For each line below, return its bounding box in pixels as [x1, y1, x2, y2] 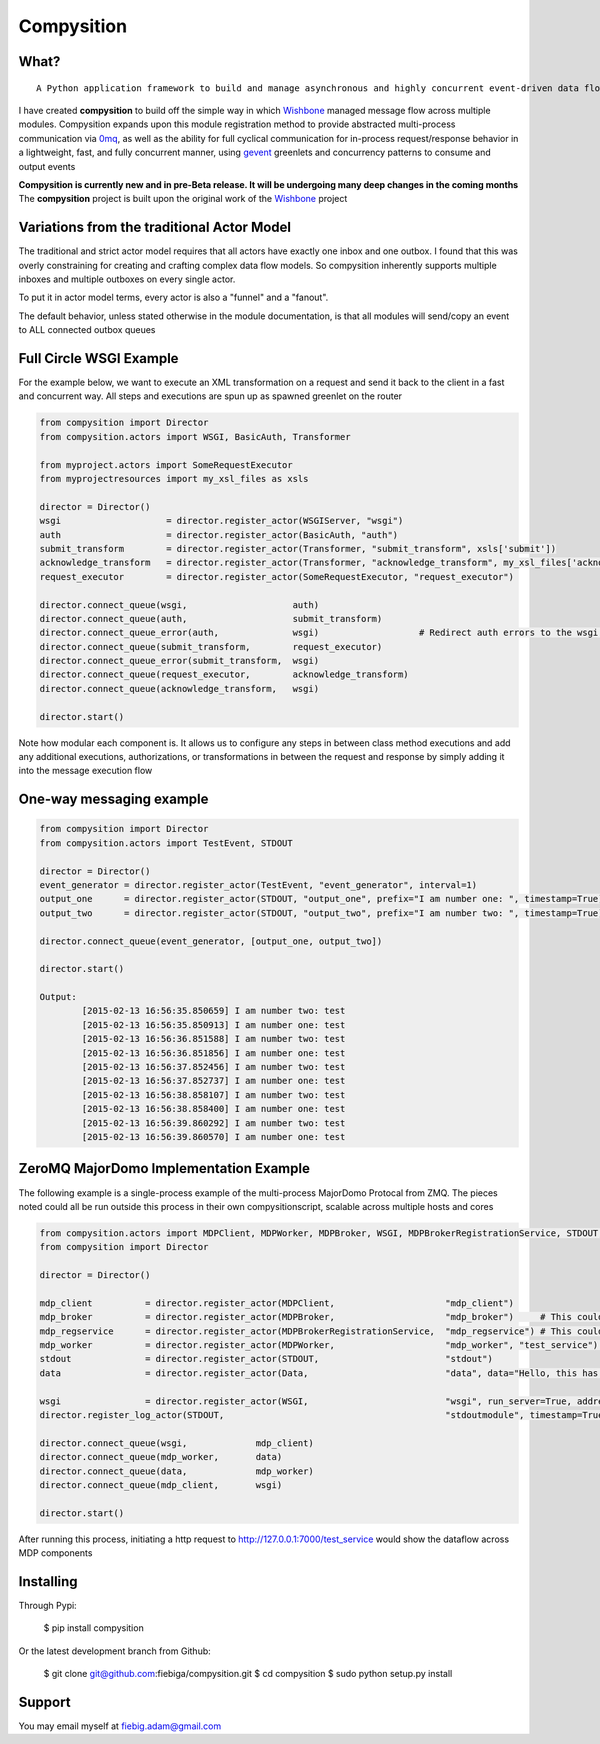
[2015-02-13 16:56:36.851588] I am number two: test [81, 1033, 346, 1045]
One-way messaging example [18, 791, 209, 808]
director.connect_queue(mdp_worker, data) [39, 1451, 283, 1463]
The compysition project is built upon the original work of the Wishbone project [18, 193, 348, 205]
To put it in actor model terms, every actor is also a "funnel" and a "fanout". [18, 291, 329, 304]
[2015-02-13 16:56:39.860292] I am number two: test [81, 1117, 346, 1129]
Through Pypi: [18, 1599, 77, 1611]
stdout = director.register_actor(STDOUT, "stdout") [39, 1353, 494, 1365]
